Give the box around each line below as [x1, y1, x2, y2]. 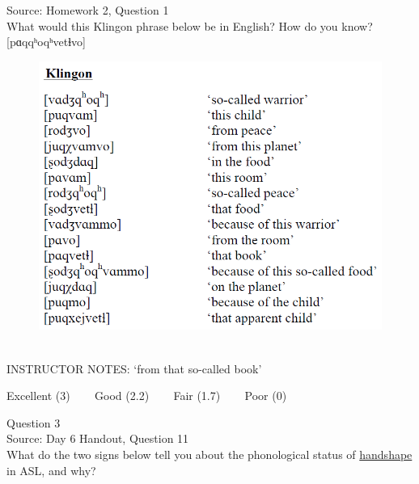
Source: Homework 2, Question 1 [6, 2, 169, 18]
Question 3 [6, 414, 61, 431]
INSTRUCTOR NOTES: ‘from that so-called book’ [6, 360, 262, 377]
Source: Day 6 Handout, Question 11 [6, 430, 189, 447]
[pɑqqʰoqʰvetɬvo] [6, 33, 87, 50]
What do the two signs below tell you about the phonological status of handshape [6, 445, 413, 462]
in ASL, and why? [6, 461, 96, 478]
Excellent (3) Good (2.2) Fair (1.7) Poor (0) [6, 387, 287, 404]
